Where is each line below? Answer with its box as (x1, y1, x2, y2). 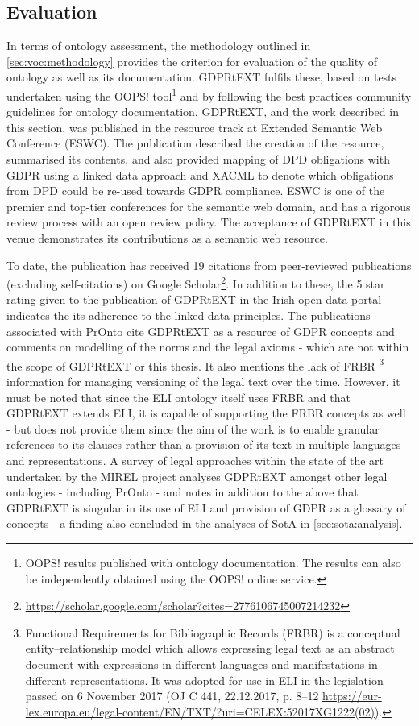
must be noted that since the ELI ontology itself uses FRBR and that (6, 388, 351, 405)
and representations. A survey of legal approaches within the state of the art (6, 452, 384, 469)
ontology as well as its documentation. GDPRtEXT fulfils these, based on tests (6, 68, 397, 85)
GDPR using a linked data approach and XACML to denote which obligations (6, 166, 394, 183)
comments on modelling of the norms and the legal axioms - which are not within (6, 338, 409, 355)
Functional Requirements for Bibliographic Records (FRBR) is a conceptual (25, 624, 400, 641)
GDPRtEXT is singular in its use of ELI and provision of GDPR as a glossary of (6, 499, 406, 516)
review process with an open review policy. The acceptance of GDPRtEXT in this (6, 214, 411, 230)
